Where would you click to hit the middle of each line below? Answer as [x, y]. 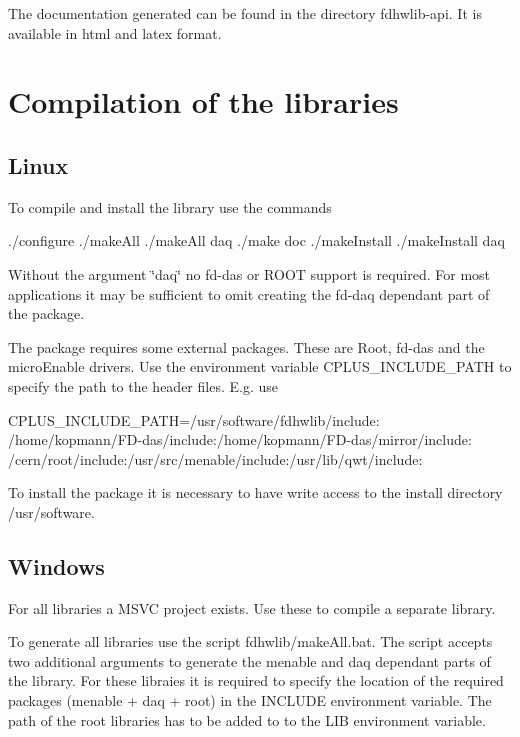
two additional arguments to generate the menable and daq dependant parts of [249, 660]
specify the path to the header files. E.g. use [143, 385]
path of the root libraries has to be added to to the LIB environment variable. [247, 719]
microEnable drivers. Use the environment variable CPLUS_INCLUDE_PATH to [260, 366]
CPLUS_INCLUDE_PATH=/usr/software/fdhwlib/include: [194, 419]
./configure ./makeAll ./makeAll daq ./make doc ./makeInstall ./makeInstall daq [256, 240]
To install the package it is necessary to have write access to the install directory [255, 492]
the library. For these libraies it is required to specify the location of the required [256, 680]
